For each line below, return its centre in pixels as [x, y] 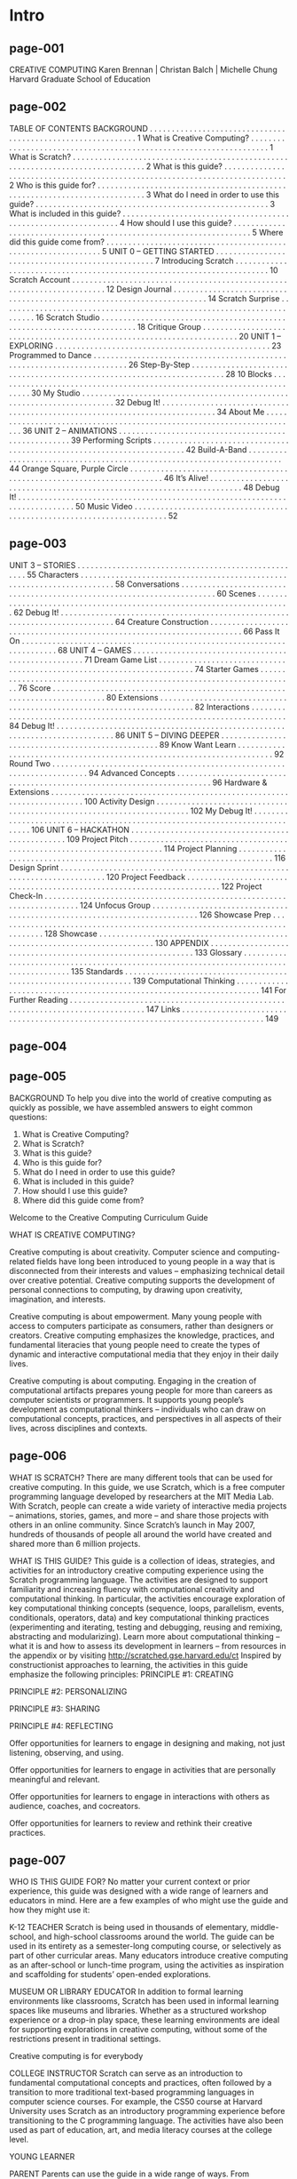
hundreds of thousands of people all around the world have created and [141, 1534]
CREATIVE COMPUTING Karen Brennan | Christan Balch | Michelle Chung [143, 69]
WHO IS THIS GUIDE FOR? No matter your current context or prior [130, 1882]
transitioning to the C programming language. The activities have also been [146, 2120]
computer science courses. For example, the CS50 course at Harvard [136, 2102]
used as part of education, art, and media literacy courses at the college [141, 2130]
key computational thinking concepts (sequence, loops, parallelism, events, [147, 1608]
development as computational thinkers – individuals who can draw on [137, 1409]
